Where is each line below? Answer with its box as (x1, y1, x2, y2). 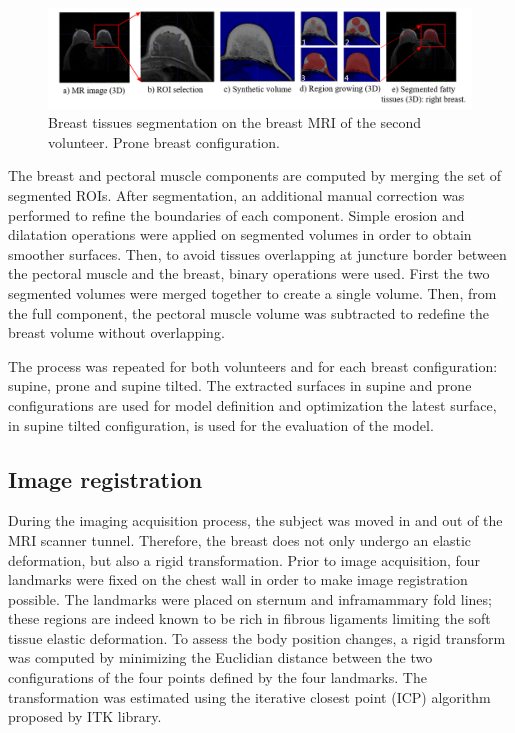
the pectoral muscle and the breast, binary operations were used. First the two (8, 263, 490, 284)
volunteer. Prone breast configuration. (48, 131, 280, 152)
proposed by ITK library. (8, 706, 162, 727)
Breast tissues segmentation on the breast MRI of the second (48, 112, 422, 133)
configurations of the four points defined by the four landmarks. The (8, 667, 427, 688)
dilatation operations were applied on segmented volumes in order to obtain (8, 224, 472, 245)
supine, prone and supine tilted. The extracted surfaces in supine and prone (8, 375, 472, 396)
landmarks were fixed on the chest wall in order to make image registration (8, 569, 468, 590)
